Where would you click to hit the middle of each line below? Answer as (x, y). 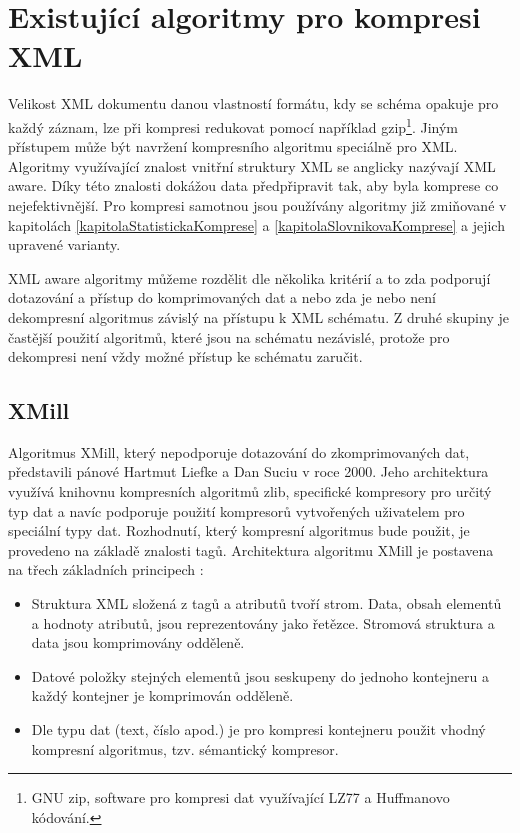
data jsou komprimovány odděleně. (138, 642)
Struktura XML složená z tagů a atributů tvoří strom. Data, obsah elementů (266, 603)
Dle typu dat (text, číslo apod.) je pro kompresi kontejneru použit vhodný (258, 729)
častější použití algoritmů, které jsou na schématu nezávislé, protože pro (229, 336)
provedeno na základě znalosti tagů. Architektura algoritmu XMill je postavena (251, 549)
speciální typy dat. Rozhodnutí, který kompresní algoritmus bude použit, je (239, 530)
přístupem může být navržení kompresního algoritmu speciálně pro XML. (233, 146)
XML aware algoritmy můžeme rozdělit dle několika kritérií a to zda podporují (249, 277)
